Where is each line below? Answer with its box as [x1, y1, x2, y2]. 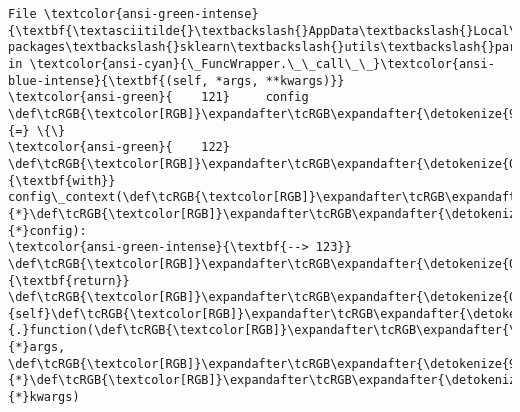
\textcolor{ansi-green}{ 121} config [8, 90, 309, 105]
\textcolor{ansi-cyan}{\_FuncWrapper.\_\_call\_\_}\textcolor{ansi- [29, 56, 495, 71]
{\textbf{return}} [8, 273, 130, 288]
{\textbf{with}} [8, 173, 116, 188]
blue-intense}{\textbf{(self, [8, 73, 209, 88]
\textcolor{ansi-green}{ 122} [8, 140, 230, 155]
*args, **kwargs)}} [215, 73, 345, 88]
